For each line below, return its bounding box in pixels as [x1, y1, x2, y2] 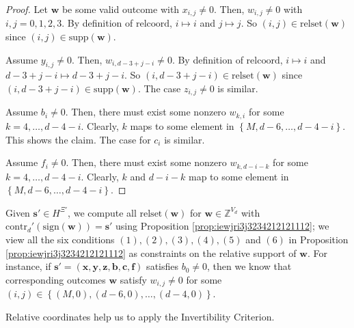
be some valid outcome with [62, 2, 180, 16]
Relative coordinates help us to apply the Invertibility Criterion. [5, 309, 275, 323]
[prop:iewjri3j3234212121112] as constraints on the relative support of [5, 245, 297, 260]
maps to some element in [130, 118, 234, 133]
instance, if [5, 259, 51, 273]
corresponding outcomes [5, 272, 106, 286]
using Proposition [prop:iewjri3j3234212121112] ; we [115, 219, 329, 233]
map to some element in [188, 169, 289, 183]
